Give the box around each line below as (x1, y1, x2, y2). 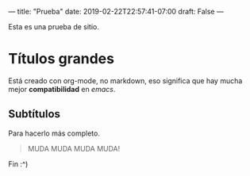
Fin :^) (8, 159, 29, 169)
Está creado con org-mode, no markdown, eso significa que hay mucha (8, 75, 243, 86)
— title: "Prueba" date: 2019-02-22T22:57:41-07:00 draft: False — (8, 7, 224, 16)
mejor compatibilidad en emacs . (8, 84, 116, 94)
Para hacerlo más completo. (8, 128, 101, 138)
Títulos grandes (8, 50, 115, 68)
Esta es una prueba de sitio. (8, 22, 99, 31)
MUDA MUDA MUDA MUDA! (27, 143, 121, 153)
